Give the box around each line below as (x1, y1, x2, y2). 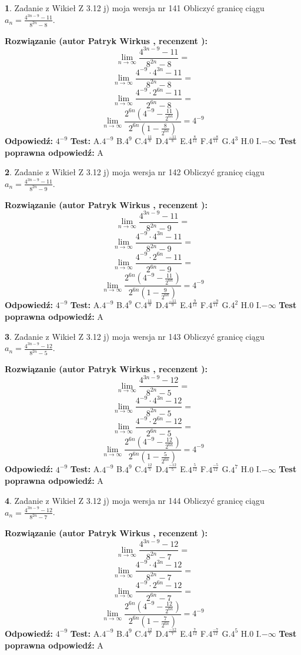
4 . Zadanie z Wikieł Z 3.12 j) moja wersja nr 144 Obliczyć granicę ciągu (5, 494, 265, 506)
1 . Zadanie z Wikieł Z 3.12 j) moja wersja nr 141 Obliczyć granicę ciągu (5, 2, 265, 14)
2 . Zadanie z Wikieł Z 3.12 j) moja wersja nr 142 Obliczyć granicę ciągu (5, 166, 265, 178)
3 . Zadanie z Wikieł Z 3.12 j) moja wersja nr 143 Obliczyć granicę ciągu (5, 330, 265, 342)
